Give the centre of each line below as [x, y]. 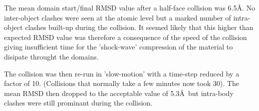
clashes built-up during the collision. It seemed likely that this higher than [139, 27]
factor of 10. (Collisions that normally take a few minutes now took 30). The [122, 83]
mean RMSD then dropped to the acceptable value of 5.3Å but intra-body [119, 93]
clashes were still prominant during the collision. [78, 103]
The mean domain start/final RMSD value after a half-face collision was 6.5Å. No [130, 7]
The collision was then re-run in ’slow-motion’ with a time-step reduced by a [122, 73]
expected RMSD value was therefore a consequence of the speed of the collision [125, 37]
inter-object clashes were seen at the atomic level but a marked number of [117, 17]
